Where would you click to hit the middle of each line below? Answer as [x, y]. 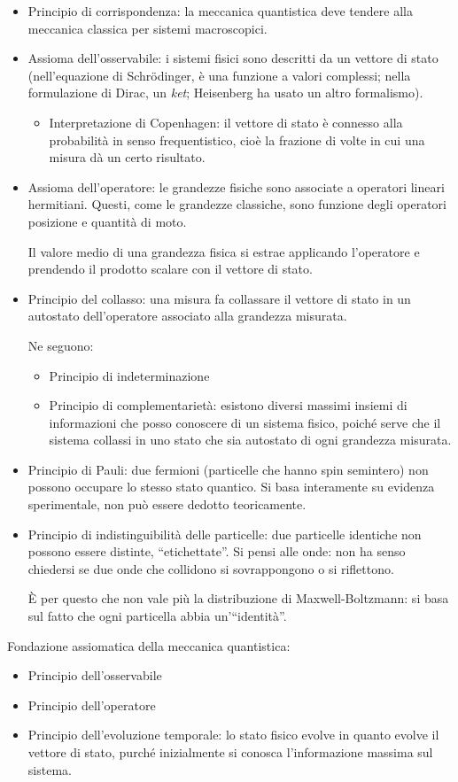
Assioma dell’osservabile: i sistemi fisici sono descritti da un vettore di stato [233, 58]
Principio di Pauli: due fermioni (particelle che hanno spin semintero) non [228, 469]
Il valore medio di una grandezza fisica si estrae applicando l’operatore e [224, 251]
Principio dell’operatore [92, 705]
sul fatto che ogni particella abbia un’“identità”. [157, 616]
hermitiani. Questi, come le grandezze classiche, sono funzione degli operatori [237, 204]
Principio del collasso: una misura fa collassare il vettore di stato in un [219, 298]
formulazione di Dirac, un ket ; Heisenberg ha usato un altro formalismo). [225, 93]
